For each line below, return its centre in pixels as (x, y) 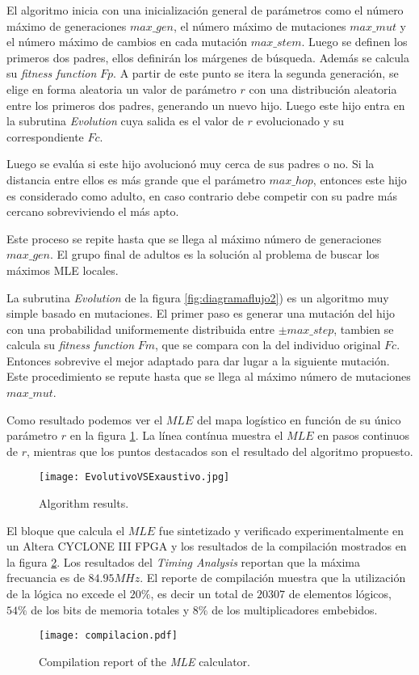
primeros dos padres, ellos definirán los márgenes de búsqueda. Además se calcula (208, 57)
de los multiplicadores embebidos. (295, 609)
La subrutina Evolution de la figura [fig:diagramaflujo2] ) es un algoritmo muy (198, 297)
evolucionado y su (300, 121)
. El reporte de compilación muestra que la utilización (273, 578)
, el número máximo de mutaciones (260, 25)
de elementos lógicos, (340, 594)
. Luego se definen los (354, 42)
